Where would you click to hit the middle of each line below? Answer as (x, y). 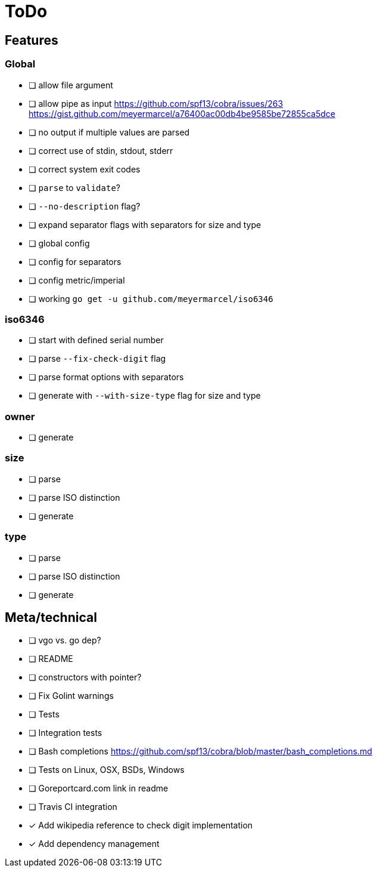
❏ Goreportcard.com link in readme (99, 788)
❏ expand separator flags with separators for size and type (145, 224)
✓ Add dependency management (94, 844)
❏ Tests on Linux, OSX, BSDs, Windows (107, 770)
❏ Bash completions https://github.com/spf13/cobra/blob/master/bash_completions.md (200, 751)
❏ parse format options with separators (106, 377)
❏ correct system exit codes (85, 169)
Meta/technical (51, 617)
